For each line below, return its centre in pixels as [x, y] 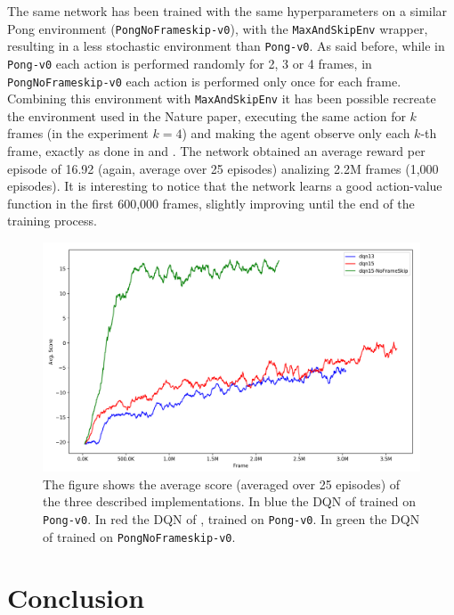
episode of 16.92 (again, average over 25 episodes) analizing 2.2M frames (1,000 [223, 168]
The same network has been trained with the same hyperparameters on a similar [227, 11]
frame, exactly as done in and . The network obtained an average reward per [216, 151]
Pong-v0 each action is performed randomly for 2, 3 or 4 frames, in [190, 63]
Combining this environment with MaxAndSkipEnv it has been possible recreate [222, 98]
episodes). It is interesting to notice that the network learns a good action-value [225, 186]
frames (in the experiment [78, 133]
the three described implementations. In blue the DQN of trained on [229, 501]
